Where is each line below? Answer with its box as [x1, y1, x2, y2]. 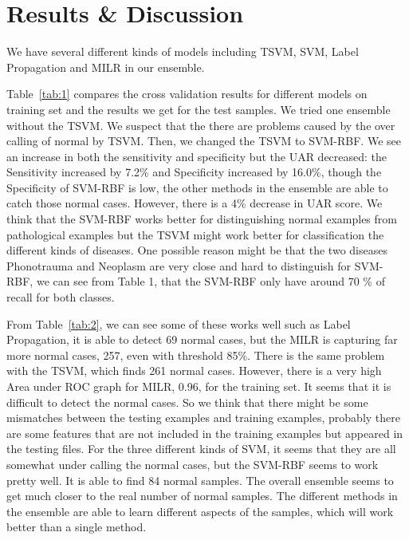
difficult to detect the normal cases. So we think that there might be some [6, 393, 368, 410]
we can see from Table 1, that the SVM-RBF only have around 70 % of [36, 273, 385, 290]
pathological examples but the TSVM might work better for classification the [6, 226, 384, 242]
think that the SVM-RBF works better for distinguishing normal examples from [6, 211, 397, 227]
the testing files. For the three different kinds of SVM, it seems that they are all [6, 440, 396, 457]
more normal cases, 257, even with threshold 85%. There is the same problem [6, 346, 385, 363]
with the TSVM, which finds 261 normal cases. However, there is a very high [6, 362, 382, 379]
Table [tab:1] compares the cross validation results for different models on [6, 85, 368, 102]
